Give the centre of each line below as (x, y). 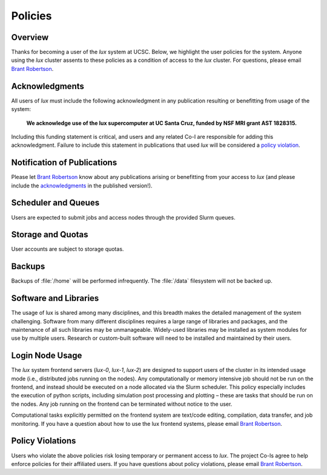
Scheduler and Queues (55, 203)
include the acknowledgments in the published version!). (82, 186)
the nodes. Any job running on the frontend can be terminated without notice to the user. (122, 404)
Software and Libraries (55, 298)
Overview (30, 37)
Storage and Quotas (50, 234)
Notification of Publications (64, 163)
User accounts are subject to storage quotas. (68, 249)
